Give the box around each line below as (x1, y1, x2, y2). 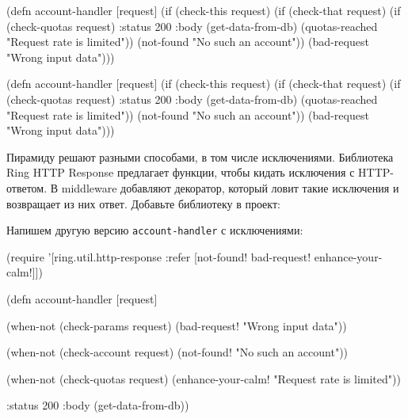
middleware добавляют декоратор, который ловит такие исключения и (61, 179, 399, 196)
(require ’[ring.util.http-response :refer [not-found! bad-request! (6, 248, 311, 265)
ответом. (6, 179, 48, 196)
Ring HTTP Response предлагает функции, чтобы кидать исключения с (6, 164, 355, 181)
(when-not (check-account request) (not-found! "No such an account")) (6, 344, 349, 360)
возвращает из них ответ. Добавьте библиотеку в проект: (6, 195, 280, 211)
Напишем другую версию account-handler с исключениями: (6, 222, 303, 238)
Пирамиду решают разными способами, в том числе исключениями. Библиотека (6, 148, 394, 165)
